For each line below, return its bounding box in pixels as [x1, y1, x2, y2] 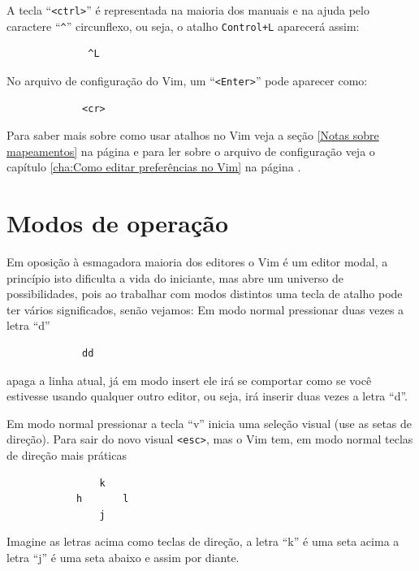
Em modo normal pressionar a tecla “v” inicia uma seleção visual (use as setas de [6, 414, 413, 431]
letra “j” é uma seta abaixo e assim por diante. [6, 549, 240, 566]
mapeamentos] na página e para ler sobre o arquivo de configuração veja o [6, 142, 375, 159]
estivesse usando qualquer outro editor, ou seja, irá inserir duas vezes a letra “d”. [6, 387, 408, 404]
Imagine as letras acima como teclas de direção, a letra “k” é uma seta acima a [6, 533, 400, 550]
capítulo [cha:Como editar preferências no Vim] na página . [6, 158, 301, 175]
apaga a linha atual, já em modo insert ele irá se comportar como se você [6, 371, 372, 388]
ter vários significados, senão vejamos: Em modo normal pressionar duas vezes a [6, 301, 404, 318]
